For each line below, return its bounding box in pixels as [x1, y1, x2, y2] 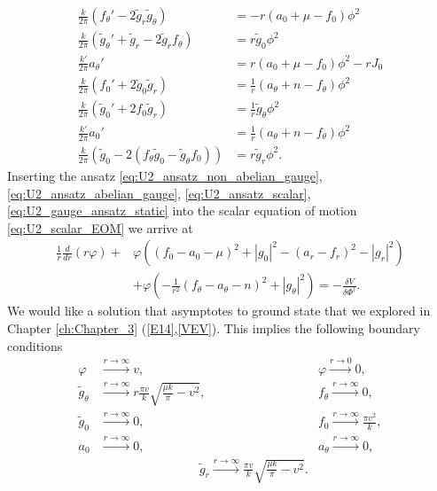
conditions [7, 336, 63, 355]
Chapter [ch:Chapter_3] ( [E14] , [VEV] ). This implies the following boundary [7, 318, 420, 337]
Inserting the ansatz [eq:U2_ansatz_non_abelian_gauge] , [7, 166, 323, 184]
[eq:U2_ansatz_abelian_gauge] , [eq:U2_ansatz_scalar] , [7, 183, 311, 202]
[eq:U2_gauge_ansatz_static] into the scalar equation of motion [7, 201, 357, 220]
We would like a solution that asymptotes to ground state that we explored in [7, 301, 431, 320]
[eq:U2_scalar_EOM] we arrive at [7, 218, 193, 237]
